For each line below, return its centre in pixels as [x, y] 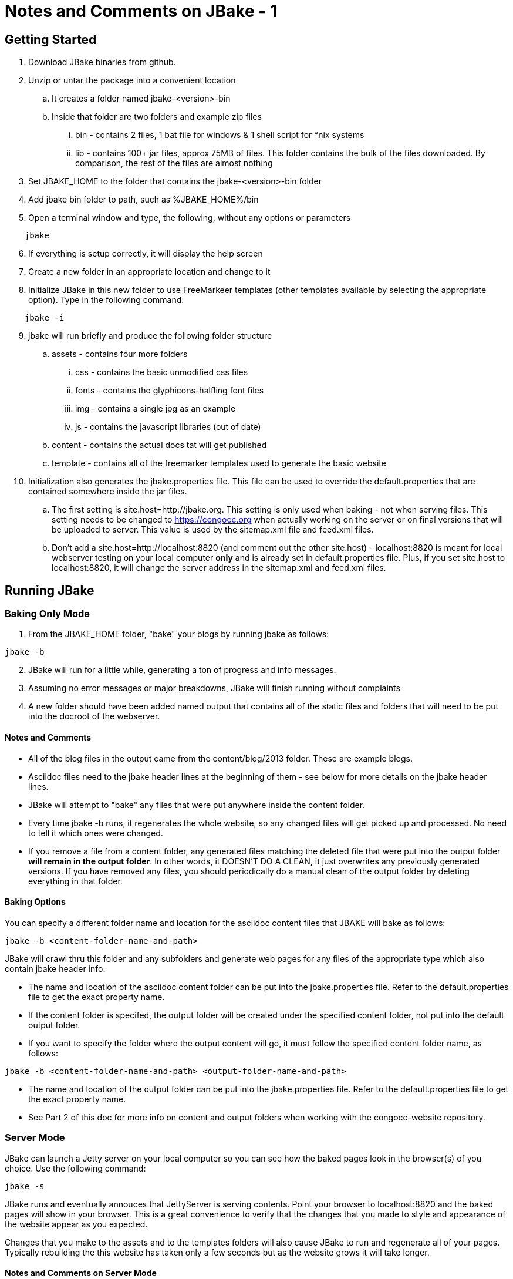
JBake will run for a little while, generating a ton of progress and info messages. [182, 670]
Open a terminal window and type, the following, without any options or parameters [190, 218]
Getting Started [51, 39]
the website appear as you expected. [76, 1224]
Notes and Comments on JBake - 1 [141, 11]
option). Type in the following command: [106, 300]
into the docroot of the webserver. [94, 716]
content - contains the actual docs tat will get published [159, 445]
